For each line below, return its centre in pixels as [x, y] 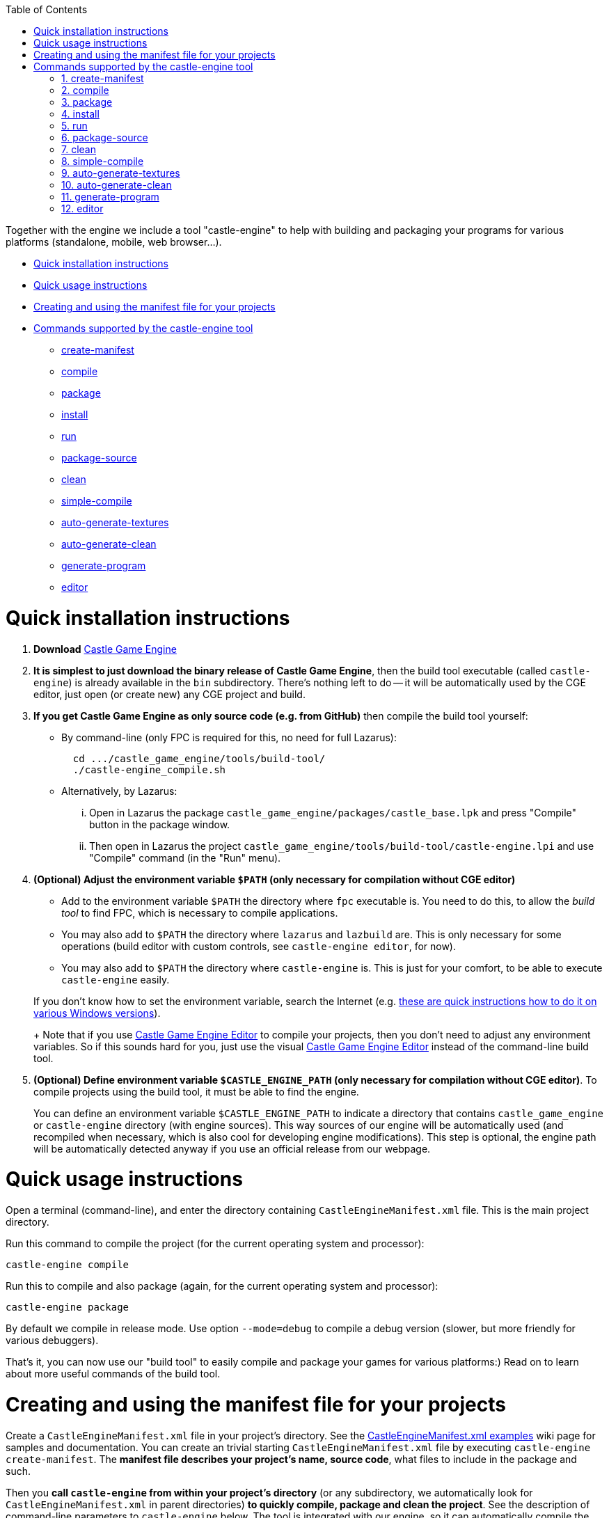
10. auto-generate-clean [117, 185]
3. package [87, 102]
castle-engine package [68, 1307]
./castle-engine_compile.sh [149, 769]
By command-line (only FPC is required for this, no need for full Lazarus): [229, 737]
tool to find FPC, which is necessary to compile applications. [200, 912]
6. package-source [105, 137]
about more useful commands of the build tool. [113, 1374]
